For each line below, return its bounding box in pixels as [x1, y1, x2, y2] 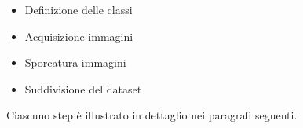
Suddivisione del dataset [24, 80, 142, 97]
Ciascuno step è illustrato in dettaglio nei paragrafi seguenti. [6, 107, 298, 123]
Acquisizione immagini [24, 27, 133, 44]
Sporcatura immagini [24, 54, 126, 71]
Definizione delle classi [24, 2, 133, 17]
